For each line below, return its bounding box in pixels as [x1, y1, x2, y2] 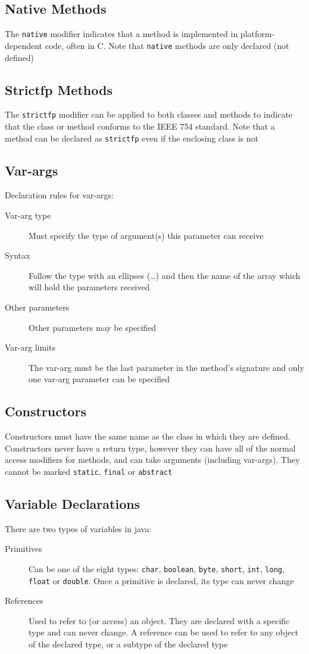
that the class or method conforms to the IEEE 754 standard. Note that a [5, 119, 275, 132]
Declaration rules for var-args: [5, 189, 114, 201]
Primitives [5, 542, 42, 555]
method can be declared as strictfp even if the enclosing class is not [5, 131, 258, 144]
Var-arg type [5, 209, 51, 222]
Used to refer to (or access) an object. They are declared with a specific [29, 614, 290, 627]
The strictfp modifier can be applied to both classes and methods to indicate [5, 108, 293, 121]
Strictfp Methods [5, 80, 113, 99]
